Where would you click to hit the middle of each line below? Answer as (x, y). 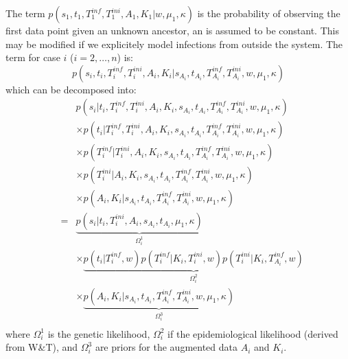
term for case (33, 57)
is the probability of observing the (269, 13)
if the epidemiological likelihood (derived (253, 333)
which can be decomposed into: (71, 89)
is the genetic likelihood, (99, 333)
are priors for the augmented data (166, 347)
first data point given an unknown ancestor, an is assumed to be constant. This (172, 30)
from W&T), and (42, 347)
